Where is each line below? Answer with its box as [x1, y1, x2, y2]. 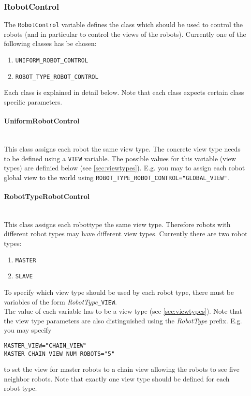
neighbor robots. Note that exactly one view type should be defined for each [4, 373, 230, 383]
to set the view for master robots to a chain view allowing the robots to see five [4, 364, 239, 374]
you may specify [4, 325, 52, 335]
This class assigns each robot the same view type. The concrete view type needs [4, 143, 241, 153]
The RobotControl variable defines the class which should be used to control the [4, 19, 243, 30]
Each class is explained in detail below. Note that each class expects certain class [4, 87, 244, 97]
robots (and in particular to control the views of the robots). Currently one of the [4, 29, 246, 39]
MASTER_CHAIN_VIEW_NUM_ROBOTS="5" [4, 350, 115, 357]
